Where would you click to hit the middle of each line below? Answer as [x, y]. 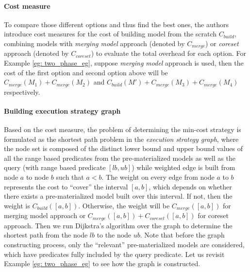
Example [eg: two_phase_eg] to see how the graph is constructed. [102, 263]
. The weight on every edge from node [158, 177]
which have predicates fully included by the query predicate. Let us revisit [114, 254]
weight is [17, 205]
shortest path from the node [46, 235]
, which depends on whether [190, 186]
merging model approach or [45, 215]
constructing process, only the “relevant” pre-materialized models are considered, [124, 244]
